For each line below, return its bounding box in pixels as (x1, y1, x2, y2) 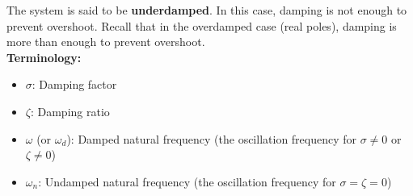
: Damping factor (32, 76, 117, 93)
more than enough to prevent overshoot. (6, 33, 205, 50)
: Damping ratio (30, 102, 110, 119)
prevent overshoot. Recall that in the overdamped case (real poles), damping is (6, 17, 397, 34)
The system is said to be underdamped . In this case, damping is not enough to (6, 2, 407, 18)
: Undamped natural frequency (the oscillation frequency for (38, 173, 336, 190)
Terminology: (6, 48, 82, 65)
